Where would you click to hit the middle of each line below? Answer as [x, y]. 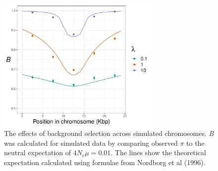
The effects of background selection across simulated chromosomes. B [109, 133]
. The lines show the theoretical [158, 152]
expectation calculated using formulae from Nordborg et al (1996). [105, 162]
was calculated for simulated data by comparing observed [91, 143]
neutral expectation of [38, 152]
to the [195, 143]
